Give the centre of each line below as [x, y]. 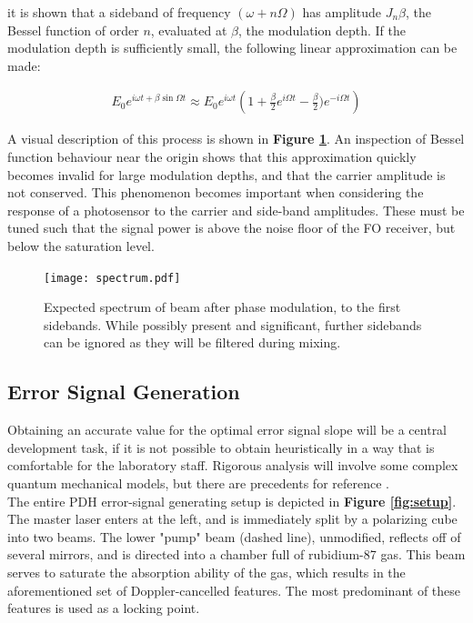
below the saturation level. [81, 245]
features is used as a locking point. [104, 608]
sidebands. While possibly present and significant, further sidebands [233, 324]
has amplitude [342, 12]
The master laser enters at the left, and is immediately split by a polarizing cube [232, 519]
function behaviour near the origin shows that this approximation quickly [212, 156]
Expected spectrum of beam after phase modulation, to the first [222, 307]
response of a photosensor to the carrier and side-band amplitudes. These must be [236, 210]
